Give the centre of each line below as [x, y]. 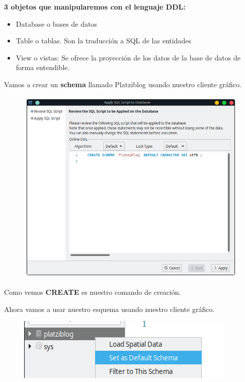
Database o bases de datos [56, 23]
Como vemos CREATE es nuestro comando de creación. [93, 292]
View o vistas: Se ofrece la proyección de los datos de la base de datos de [128, 57]
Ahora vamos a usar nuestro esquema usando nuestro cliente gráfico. [109, 309]
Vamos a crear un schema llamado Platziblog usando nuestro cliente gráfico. [123, 84]
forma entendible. [43, 67]
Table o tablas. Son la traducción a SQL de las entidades [103, 41]
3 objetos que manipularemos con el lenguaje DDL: [95, 7]
